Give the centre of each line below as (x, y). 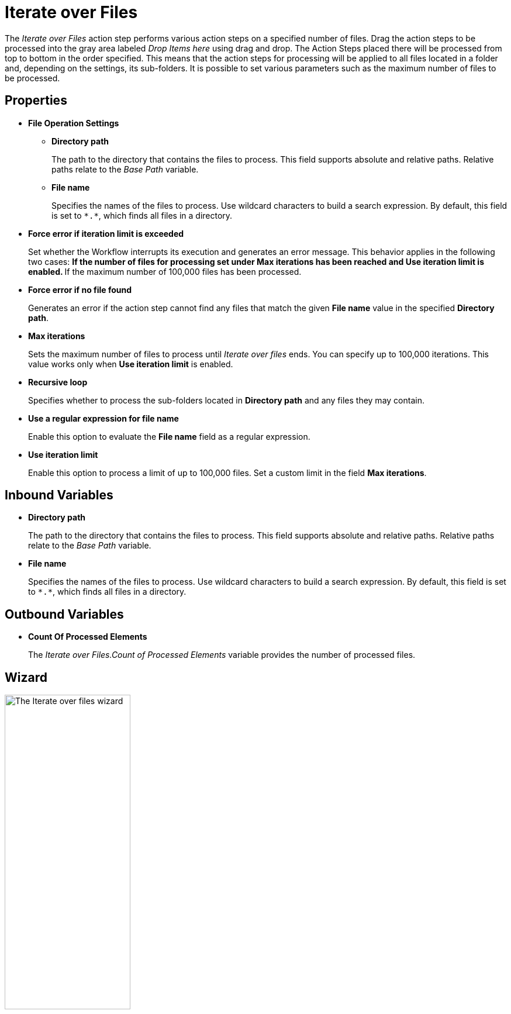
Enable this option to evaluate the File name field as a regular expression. (169, 436)
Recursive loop (58, 382)
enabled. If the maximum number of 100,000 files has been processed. (165, 271)
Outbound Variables (64, 614)
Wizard (26, 677)
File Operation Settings (74, 123)
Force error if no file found (80, 289)
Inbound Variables (59, 495)
